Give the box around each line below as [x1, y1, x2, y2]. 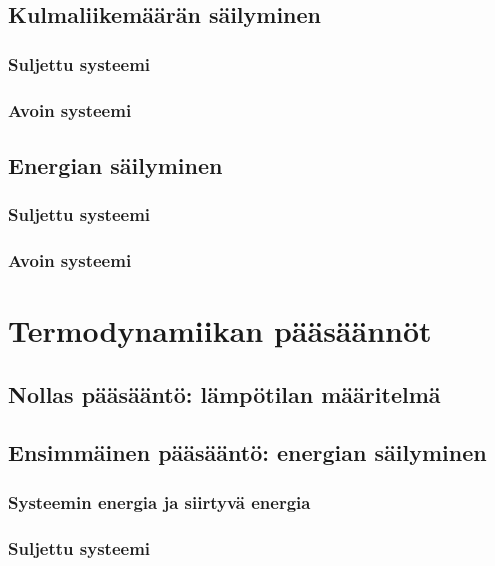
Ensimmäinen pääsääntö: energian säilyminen [8, 437, 487, 468]
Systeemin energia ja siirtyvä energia [8, 489, 311, 514]
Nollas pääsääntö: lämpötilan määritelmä [8, 378, 441, 409]
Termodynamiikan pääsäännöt [8, 310, 432, 351]
